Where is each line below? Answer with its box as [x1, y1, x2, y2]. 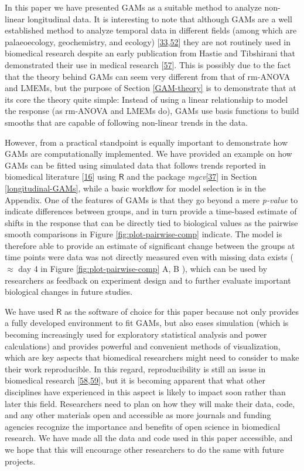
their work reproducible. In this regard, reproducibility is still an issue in [5, 362, 266, 375]
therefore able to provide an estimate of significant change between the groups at [5, 239, 295, 251]
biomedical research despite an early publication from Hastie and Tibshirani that [5, 47, 295, 59]
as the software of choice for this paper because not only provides [64, 305, 299, 317]
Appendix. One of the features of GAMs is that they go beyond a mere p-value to [5, 193, 298, 206]
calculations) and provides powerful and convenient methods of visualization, [5, 339, 281, 352]
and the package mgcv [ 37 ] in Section [127, 170, 257, 183]
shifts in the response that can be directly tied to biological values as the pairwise [5, 216, 298, 228]
